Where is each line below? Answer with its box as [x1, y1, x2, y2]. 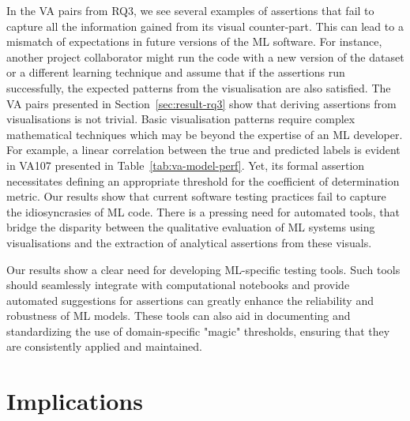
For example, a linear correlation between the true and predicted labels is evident [6, 141, 401, 158]
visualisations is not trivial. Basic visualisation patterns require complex [6, 111, 355, 127]
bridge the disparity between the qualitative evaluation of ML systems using [6, 219, 375, 235]
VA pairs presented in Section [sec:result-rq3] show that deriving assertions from [6, 95, 397, 111]
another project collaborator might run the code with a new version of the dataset [6, 48, 404, 65]
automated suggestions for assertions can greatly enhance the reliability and [6, 291, 374, 308]
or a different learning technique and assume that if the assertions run [6, 64, 345, 81]
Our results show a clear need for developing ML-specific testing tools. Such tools [6, 261, 401, 277]
